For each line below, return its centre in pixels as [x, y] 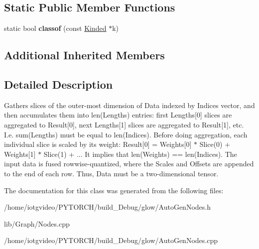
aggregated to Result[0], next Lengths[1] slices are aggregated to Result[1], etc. [124, 124]
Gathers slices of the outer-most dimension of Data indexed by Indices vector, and [129, 105]
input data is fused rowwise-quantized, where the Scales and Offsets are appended [129, 164]
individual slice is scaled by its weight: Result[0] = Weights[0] [98, 144]
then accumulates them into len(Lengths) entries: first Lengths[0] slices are [118, 115]
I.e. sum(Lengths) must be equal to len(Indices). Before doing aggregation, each [126, 134]
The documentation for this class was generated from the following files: [114, 190]
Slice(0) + [215, 144]
